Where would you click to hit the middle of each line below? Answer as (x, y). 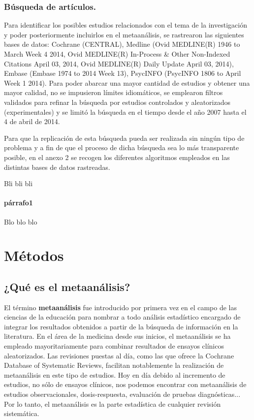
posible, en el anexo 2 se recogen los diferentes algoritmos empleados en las (117, 157)
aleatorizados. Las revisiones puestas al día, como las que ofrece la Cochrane (119, 355)
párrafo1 (18, 203)
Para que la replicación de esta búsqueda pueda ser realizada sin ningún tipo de (124, 138)
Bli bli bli (18, 183)
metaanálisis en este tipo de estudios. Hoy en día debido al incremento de (115, 374)
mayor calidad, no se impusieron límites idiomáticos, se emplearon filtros (113, 92)
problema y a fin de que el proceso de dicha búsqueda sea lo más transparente (122, 147)
